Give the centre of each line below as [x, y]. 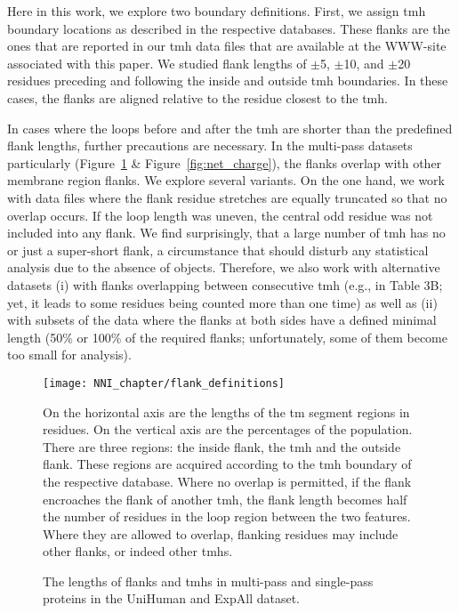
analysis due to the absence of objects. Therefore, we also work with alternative [224, 267]
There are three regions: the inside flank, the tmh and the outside [222, 446]
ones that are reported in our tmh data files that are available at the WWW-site [227, 46]
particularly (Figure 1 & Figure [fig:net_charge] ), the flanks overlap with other [225, 162]
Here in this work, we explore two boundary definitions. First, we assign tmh [217, 11]
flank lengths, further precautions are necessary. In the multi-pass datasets [210, 145]
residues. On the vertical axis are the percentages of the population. [228, 429]
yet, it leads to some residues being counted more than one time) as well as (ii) [222, 302]
